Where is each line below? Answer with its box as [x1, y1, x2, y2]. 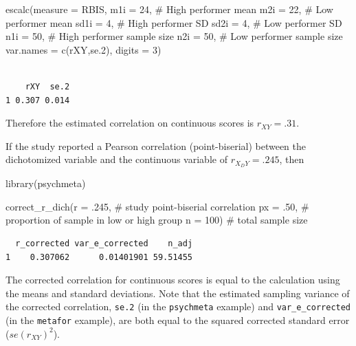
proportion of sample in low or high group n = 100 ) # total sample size [5, 213, 308, 227]
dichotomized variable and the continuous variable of [5, 152, 227, 166]
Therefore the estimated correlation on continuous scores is [5, 116, 254, 130]
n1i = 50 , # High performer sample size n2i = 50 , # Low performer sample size [5, 29, 343, 43]
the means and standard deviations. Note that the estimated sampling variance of [5, 285, 350, 300]
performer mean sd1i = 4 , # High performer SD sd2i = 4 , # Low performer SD [5, 15, 342, 30]
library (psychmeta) [5, 176, 86, 191]
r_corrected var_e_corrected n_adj [15, 238, 193, 248]
